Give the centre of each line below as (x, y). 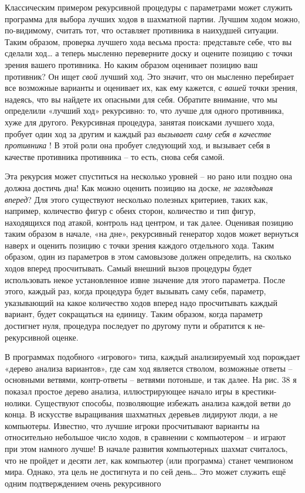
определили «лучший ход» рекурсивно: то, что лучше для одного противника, (145, 110)
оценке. (65, 337)
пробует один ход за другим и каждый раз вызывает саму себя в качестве (138, 133)
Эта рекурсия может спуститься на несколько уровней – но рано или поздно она (149, 176)
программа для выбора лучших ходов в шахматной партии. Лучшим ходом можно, (152, 18)
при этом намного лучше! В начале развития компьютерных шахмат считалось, (146, 448)
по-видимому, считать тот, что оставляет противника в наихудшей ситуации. (142, 30)
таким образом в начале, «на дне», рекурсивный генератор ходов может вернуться (152, 234)
